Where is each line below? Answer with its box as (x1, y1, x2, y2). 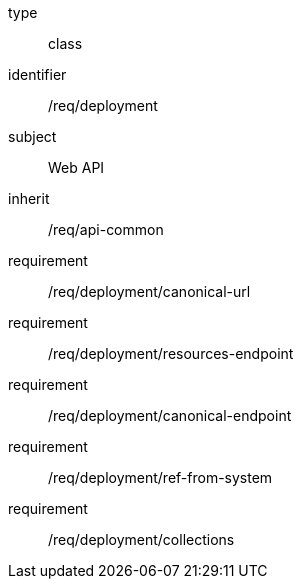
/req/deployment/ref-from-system (48, 469, 273, 486)
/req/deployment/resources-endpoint (48, 345, 294, 362)
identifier (8, 66, 67, 83)
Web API (48, 159, 105, 176)
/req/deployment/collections (48, 531, 235, 548)
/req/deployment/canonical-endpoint (48, 407, 292, 424)
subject (8, 128, 57, 145)
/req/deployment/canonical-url (48, 283, 251, 300)
